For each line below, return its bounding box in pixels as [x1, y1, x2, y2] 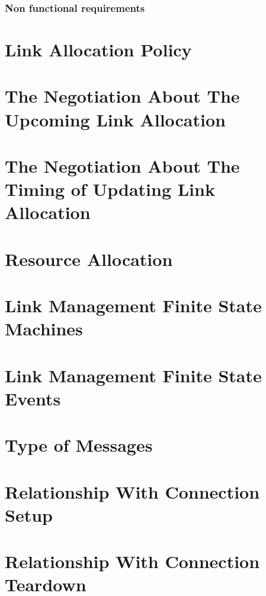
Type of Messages [5, 433, 153, 457]
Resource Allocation [5, 246, 173, 271]
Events [5, 386, 61, 410]
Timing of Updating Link [5, 177, 215, 201]
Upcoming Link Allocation [5, 107, 226, 131]
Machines [5, 316, 83, 341]
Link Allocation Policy [5, 37, 192, 62]
